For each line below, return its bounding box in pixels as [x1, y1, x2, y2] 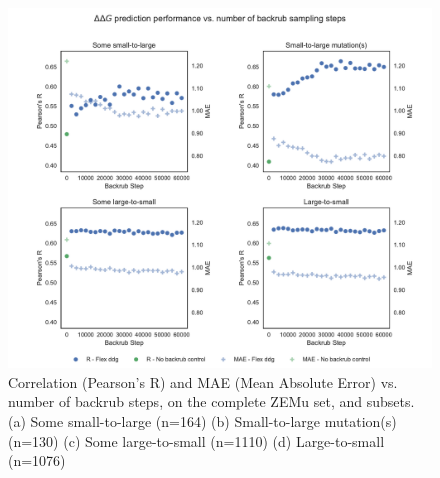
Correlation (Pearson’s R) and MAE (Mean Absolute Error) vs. [8, 371, 398, 392]
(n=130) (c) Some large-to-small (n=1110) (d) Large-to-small [8, 430, 385, 451]
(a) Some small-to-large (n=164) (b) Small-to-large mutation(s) [8, 411, 397, 432]
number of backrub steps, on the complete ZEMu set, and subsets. [8, 391, 415, 412]
